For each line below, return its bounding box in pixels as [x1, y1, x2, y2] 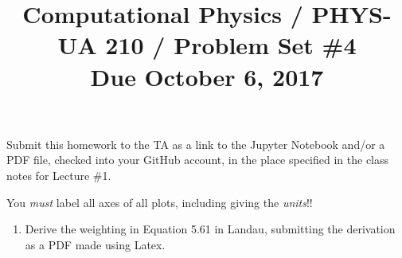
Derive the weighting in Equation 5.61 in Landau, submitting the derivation [25, 221, 396, 237]
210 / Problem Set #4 [105, 29, 357, 61]
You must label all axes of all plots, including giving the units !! [6, 193, 313, 210]
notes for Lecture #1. [6, 166, 111, 183]
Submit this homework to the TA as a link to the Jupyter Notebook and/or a [6, 135, 385, 152]
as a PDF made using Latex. [25, 236, 166, 252]
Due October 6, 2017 [90, 60, 324, 92]
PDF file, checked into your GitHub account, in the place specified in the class [6, 151, 389, 168]
